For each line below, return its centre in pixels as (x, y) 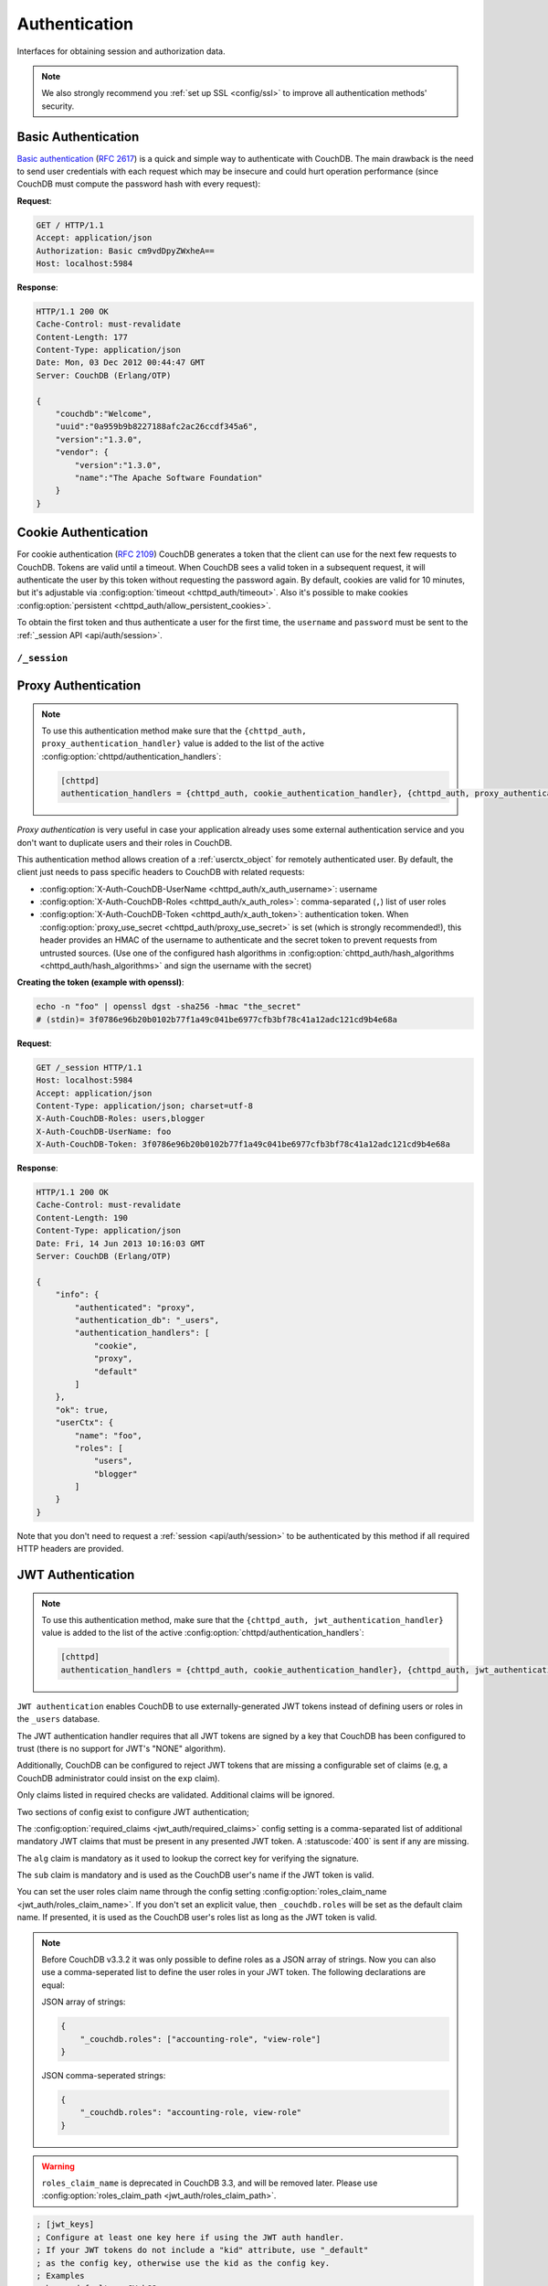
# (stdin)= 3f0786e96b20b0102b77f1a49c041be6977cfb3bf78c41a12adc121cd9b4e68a (216, 1019)
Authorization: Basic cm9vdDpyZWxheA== (125, 251)
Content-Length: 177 (82, 337)
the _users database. (58, 1719)
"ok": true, (82, 1410)
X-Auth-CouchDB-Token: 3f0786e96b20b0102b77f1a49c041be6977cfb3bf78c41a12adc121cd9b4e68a (243, 1144)
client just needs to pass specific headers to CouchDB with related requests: (161, 872)
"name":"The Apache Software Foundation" (169, 478)
